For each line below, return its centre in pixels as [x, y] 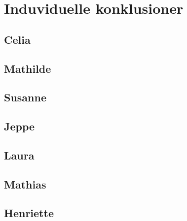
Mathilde [28, 68]
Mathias [25, 184]
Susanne [25, 97]
